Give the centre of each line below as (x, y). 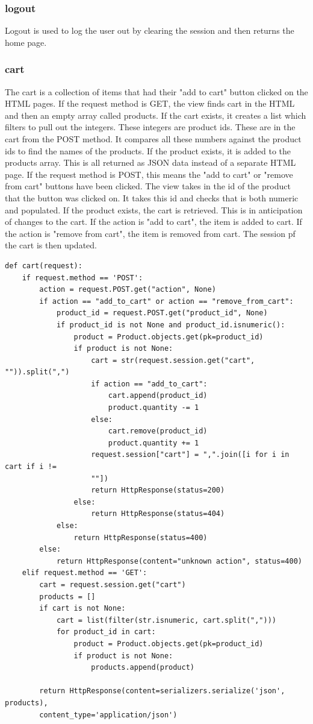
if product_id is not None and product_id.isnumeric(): (171, 325)
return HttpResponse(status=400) (141, 537)
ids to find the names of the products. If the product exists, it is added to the (148, 150)
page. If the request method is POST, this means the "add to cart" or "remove (149, 174)
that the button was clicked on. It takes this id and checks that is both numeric (152, 197)
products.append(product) (143, 668)
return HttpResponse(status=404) (158, 514)
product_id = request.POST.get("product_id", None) (162, 313)
